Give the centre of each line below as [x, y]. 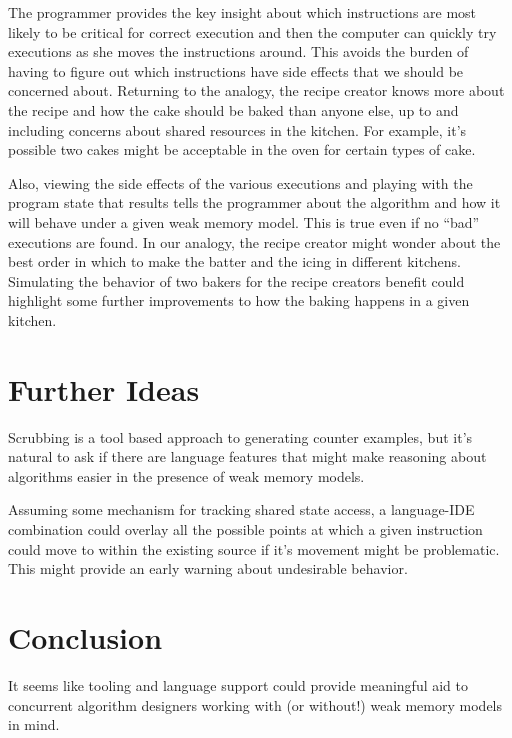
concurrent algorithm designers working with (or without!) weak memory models [255, 704]
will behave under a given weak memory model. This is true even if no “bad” [244, 221]
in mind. [34, 724]
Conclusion [85, 636]
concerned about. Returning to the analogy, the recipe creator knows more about [256, 90]
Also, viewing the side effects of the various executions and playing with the [240, 182]
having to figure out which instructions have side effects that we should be [236, 70]
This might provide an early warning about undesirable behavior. [208, 568]
